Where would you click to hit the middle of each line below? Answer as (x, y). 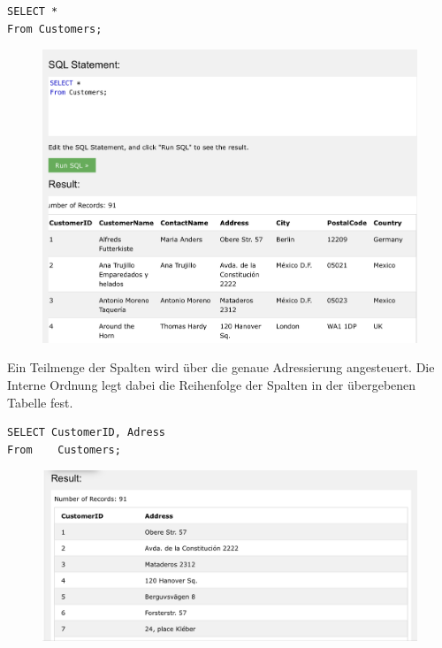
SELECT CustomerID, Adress (86, 433)
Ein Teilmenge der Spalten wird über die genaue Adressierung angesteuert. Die (221, 367)
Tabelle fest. (40, 402)
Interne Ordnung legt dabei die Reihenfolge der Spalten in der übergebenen (212, 384)
